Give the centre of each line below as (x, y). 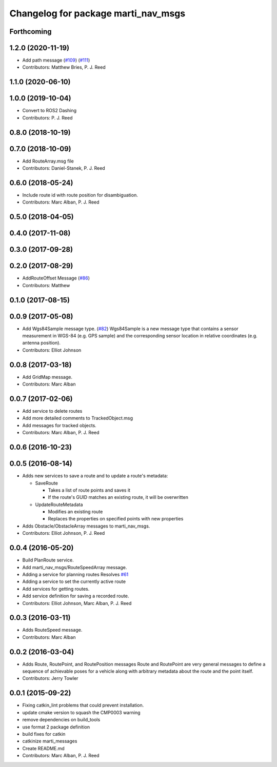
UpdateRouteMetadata (59, 504)
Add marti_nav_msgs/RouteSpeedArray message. (75, 567)
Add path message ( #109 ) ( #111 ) (56, 60)
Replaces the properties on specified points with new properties (116, 519)
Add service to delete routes (52, 411)
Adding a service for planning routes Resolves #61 (75, 574)
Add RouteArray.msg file (48, 161)
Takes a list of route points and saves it (89, 490)
